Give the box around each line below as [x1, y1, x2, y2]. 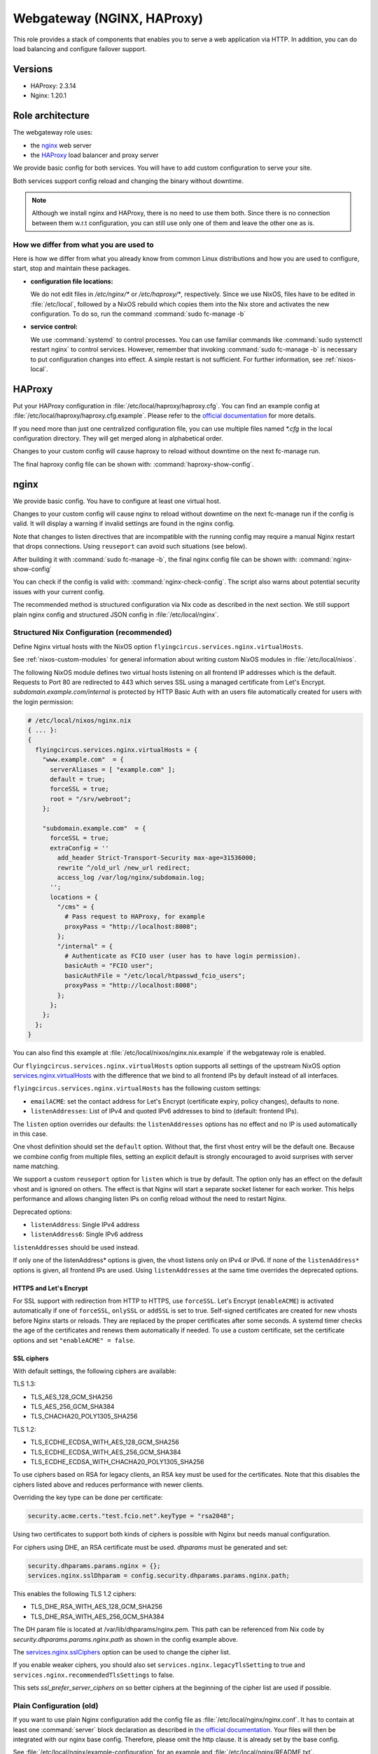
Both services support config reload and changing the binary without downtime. [13, 176, 244, 185]
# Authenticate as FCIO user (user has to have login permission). [64, 952, 301, 960]
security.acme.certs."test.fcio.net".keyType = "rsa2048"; [27, 1512, 234, 1520]
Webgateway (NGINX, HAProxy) [13, 11, 204, 26]
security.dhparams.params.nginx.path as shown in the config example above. [13, 1635, 238, 1643]
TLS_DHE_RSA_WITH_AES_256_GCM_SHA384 [30, 1612, 164, 1621]
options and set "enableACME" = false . [13, 1336, 136, 1344]
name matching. [13, 1162, 59, 1171]
